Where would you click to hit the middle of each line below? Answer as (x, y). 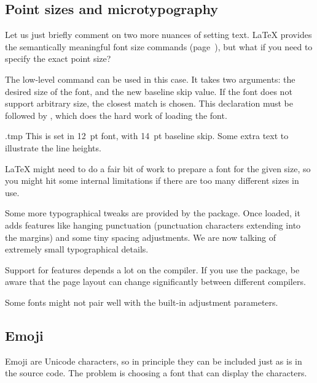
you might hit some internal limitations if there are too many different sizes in (152, 180)
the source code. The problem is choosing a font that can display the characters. (156, 373)
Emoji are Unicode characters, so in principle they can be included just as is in (154, 361)
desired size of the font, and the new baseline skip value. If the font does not (149, 91)
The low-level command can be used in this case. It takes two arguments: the (150, 79)
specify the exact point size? (58, 59)
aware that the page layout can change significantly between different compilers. (155, 282)
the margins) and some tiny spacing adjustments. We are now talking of (141, 237)
